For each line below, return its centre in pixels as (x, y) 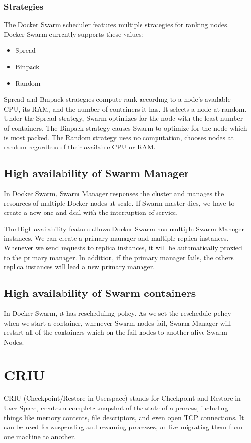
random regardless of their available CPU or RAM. (80, 147)
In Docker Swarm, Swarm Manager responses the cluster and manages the (114, 193)
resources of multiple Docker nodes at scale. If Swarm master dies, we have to (119, 203)
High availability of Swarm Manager (96, 173)
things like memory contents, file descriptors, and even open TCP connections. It (124, 417)
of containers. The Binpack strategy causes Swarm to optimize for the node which (125, 127)
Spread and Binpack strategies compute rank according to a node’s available (117, 99)
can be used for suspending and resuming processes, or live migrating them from (123, 427)
